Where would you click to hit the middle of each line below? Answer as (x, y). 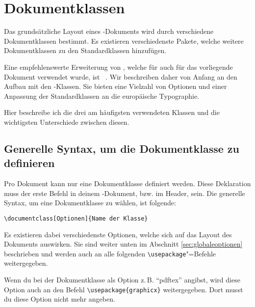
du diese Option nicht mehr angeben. (60, 299)
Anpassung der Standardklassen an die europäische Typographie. (102, 96)
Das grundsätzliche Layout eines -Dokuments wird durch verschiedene (109, 31)
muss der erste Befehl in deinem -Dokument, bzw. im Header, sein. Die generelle (125, 193)
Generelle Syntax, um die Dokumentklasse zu (122, 148)
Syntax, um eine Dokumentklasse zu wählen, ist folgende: (90, 203)
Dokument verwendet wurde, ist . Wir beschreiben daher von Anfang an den (121, 76)
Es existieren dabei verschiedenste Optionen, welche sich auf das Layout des (118, 234)
